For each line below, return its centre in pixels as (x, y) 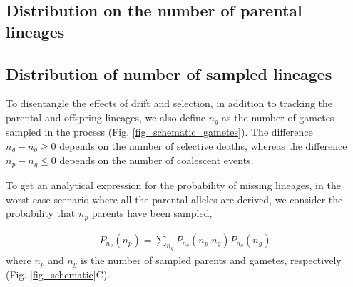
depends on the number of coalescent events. (157, 160)
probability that (41, 213)
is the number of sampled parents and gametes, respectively (211, 260)
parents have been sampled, (152, 213)
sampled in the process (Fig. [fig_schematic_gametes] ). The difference (159, 132)
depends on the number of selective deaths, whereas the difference (203, 146)
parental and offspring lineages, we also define (106, 117)
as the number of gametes (278, 117)
